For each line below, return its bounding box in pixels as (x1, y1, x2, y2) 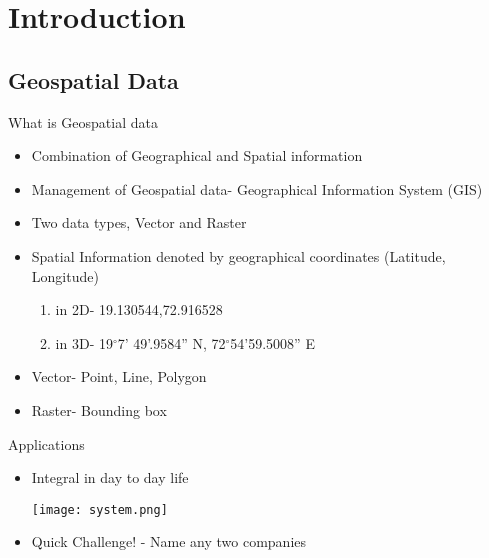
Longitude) (31, 265, 99, 286)
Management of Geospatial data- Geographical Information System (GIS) (31, 178, 483, 199)
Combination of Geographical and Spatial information (31, 145, 363, 166)
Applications (8, 433, 85, 454)
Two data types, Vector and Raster (31, 212, 247, 233)
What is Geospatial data (8, 111, 158, 132)
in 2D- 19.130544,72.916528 (55, 299, 223, 320)
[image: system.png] (31, 502, 168, 517)
